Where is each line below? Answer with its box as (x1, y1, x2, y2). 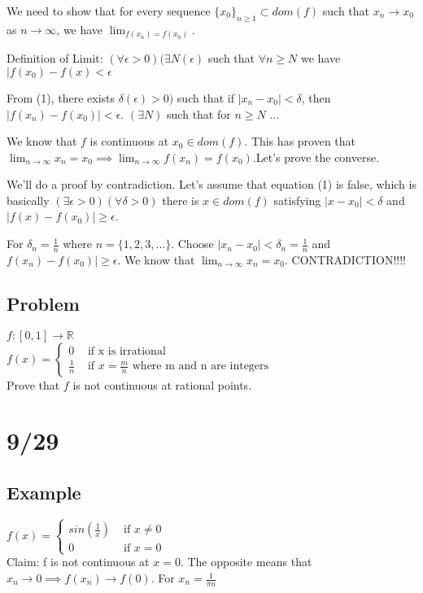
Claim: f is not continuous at (7, 553, 150, 570)
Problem (7, 290, 80, 316)
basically (7, 191, 50, 208)
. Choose (171, 235, 214, 252)
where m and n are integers (132, 360, 269, 373)
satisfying (273, 191, 321, 208)
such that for (167, 105, 231, 122)
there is (162, 191, 199, 208)
